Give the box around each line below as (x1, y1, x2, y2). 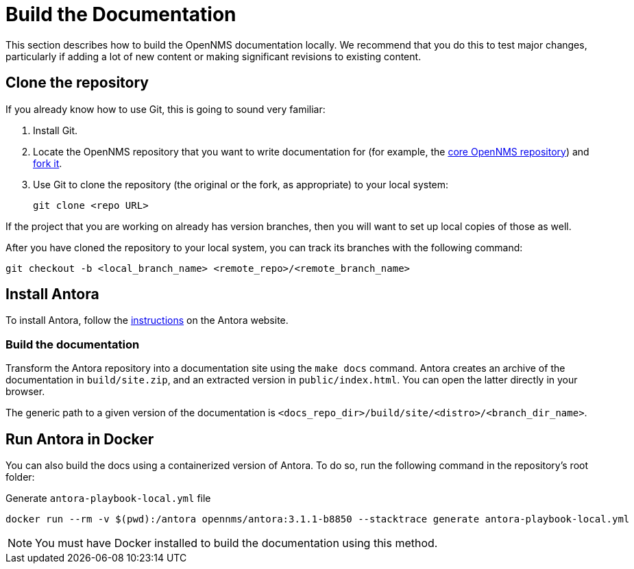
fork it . (33, 157, 62, 169)
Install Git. (33, 124, 78, 136)
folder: (5, 471, 35, 483)
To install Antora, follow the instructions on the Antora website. (5, 314, 289, 327)
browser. (5, 385, 45, 398)
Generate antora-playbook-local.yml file (5, 492, 211, 505)
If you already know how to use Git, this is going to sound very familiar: (5, 103, 326, 115)
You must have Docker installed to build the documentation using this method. (35, 536, 438, 551)
